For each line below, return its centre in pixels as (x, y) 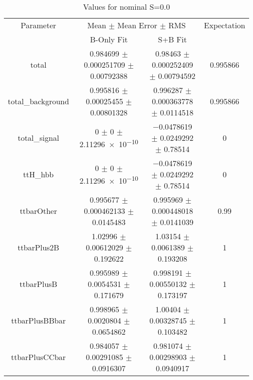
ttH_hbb (38, 174)
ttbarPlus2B (38, 247)
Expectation (225, 25)
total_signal (38, 138)
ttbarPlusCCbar (38, 357)
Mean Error (137, 25)
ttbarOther (38, 211)
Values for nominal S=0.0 (126, 7)
